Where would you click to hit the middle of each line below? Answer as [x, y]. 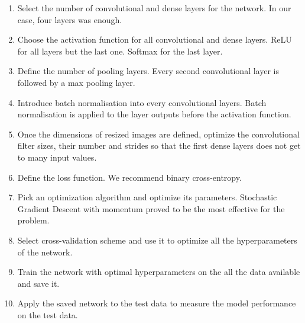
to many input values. [57, 157]
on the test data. [48, 314]
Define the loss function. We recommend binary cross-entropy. [129, 177]
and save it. [38, 283]
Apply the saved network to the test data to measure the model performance [157, 303]
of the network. [45, 252]
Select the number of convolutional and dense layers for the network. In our [154, 8]
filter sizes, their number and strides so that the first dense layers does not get [159, 145]
